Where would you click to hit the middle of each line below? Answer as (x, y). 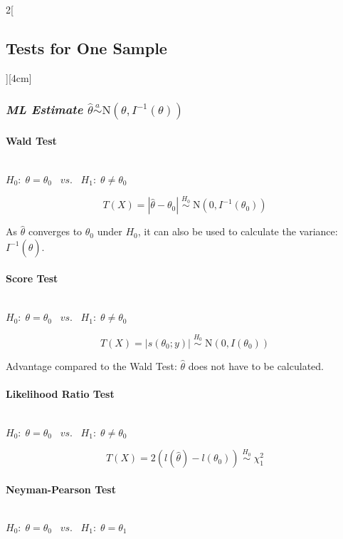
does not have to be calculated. (256, 365)
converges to (55, 231)
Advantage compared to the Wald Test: (91, 365)
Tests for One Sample (86, 47)
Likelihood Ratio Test (60, 394)
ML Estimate (44, 109)
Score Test (32, 278)
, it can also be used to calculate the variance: (238, 231)
